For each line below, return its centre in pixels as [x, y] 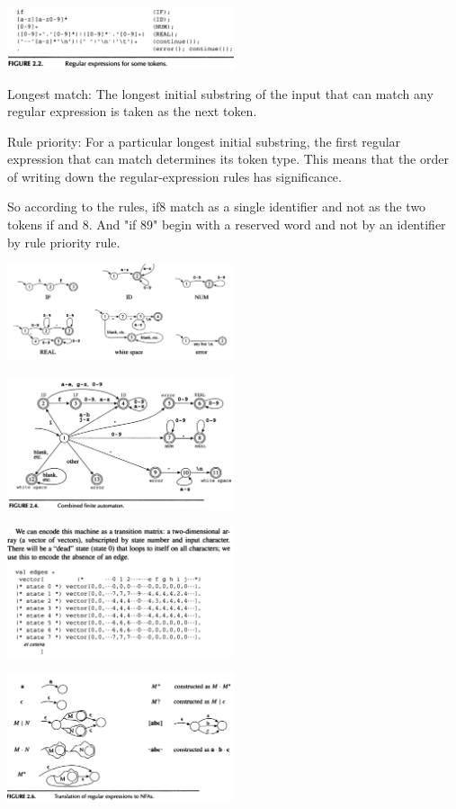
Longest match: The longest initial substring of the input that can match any [220, 93]
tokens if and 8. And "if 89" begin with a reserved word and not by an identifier [227, 225]
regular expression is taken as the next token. [132, 111]
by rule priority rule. [64, 242]
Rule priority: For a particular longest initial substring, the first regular [204, 141]
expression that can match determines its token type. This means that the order [228, 159]
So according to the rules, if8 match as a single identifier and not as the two [217, 207]
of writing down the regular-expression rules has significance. [174, 176]
